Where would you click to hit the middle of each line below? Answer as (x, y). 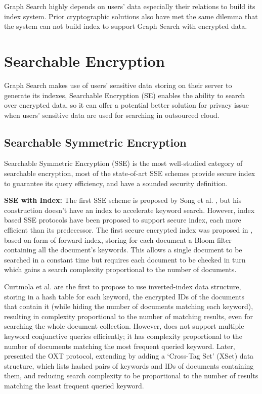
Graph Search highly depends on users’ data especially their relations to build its (130, 6)
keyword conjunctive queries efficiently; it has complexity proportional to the (123, 336)
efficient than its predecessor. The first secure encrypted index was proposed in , (128, 230)
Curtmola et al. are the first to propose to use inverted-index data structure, (123, 287)
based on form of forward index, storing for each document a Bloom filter (118, 239)
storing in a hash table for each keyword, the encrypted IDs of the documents (124, 296)
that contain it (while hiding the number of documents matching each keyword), (129, 306)
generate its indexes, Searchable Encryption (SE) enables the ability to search (125, 95)
